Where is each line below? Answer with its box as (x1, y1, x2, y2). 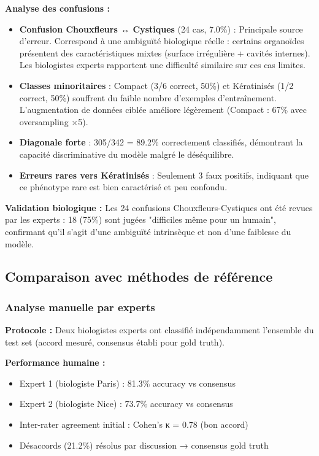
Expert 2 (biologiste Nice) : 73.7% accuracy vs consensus (19, 397, 233, 410)
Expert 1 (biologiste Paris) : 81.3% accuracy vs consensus (19, 376, 236, 389)
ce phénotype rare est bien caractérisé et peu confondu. (19, 180, 228, 193)
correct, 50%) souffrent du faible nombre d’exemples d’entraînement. (19, 91, 277, 104)
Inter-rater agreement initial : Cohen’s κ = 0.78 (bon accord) (19, 418, 248, 431)
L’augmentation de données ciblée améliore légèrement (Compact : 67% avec (19, 103, 307, 116)
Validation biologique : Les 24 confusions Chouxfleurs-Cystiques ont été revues (5, 201, 313, 214)
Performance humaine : (5, 356, 106, 369)
